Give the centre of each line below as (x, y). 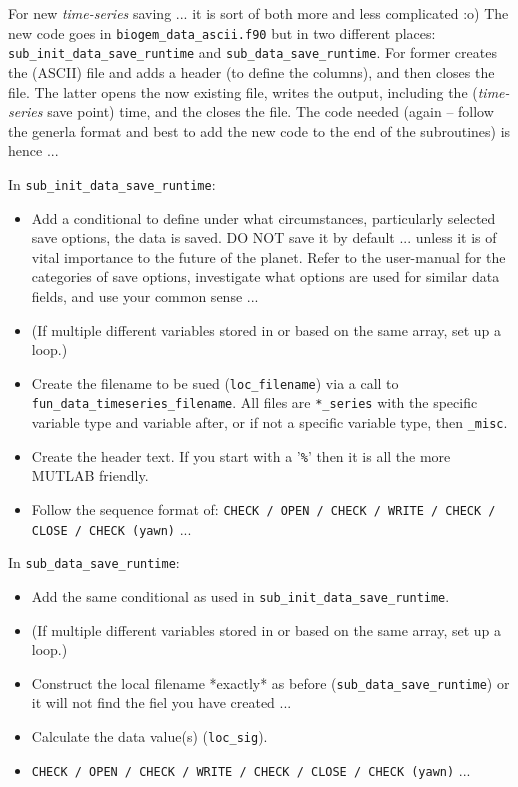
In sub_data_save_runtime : (94, 562)
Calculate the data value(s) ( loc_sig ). (149, 735)
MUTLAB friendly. (90, 475)
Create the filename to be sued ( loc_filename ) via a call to (215, 382)
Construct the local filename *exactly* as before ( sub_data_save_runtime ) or (270, 682)
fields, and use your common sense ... (145, 295)
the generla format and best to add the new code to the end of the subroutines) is (259, 130)
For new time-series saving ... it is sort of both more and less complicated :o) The (258, 13)
